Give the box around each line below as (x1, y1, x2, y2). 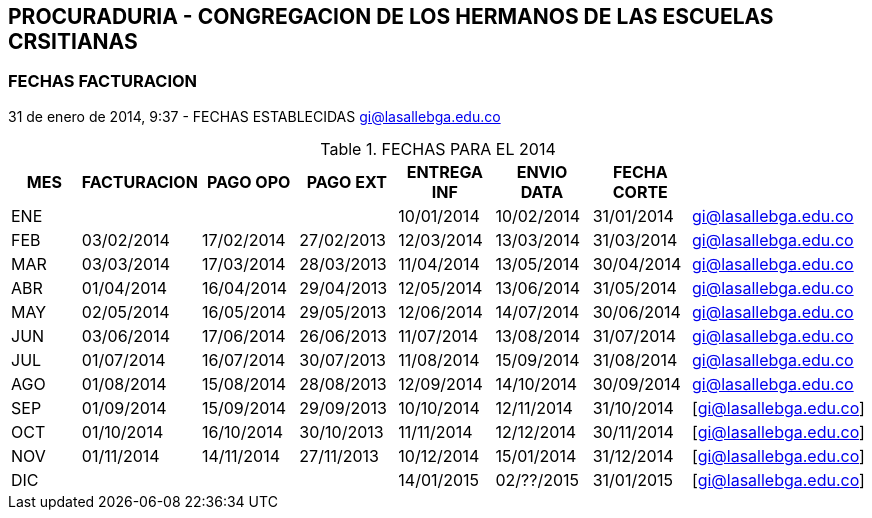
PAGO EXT (306, 171, 387, 192)
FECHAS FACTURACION (8, 71, 198, 92)
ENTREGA (406, 161, 483, 182)
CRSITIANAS (8, 29, 138, 54)
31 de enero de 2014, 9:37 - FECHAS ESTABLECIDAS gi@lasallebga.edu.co (8, 107, 501, 125)
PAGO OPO (206, 171, 291, 192)
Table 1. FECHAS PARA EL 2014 (320, 138, 556, 159)
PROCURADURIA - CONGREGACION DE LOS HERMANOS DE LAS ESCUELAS (8, 4, 774, 29)
